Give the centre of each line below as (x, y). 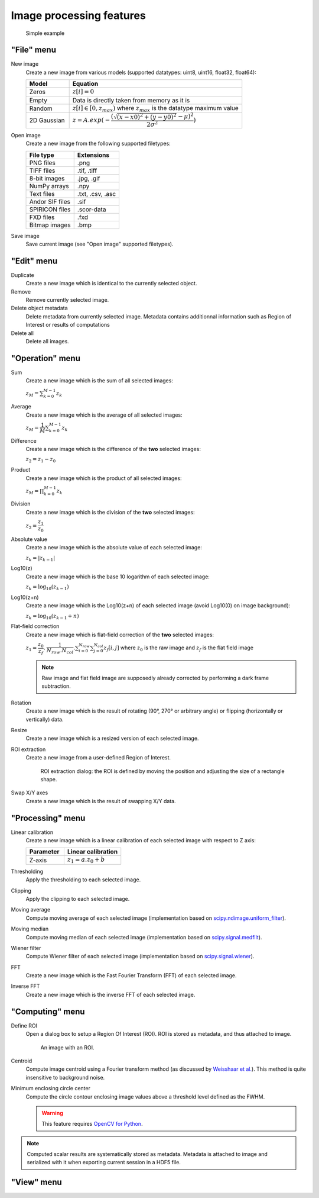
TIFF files (42, 170)
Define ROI (24, 1025)
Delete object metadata (39, 308)
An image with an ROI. (67, 1047)
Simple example (45, 33)
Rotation (21, 703)
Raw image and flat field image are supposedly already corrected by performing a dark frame (155, 678)
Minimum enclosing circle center (51, 1088)
